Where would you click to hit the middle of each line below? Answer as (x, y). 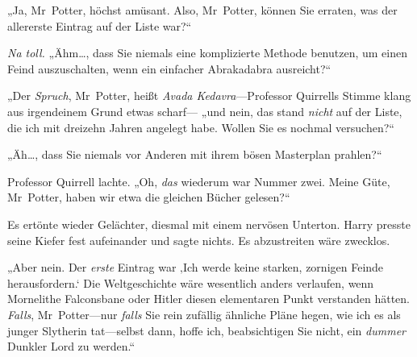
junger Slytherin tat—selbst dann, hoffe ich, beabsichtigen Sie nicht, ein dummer (207, 330)
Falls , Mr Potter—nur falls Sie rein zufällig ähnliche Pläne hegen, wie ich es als (204, 314)
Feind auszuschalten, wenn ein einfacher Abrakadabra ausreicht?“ (169, 68)
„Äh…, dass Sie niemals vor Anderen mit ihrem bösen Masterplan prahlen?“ (195, 154)
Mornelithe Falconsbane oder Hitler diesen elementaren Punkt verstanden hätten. (209, 299)
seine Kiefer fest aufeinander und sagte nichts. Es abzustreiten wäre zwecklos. (199, 240)
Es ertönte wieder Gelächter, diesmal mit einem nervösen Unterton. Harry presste (209, 224)
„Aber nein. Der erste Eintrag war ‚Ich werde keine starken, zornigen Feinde (196, 267)
